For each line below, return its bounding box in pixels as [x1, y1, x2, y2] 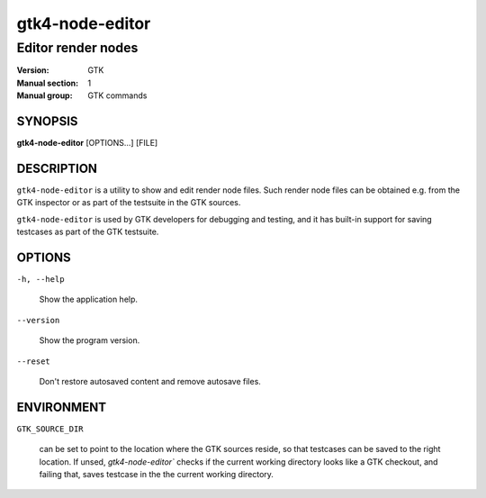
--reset [16, 356, 51, 367]
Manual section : [16, 77, 79, 88]
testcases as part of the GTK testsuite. [16, 226, 159, 238]
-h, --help [16, 275, 65, 285]
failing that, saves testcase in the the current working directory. [39, 469, 274, 480]
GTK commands [87, 90, 148, 101]
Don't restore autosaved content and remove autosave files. [39, 376, 261, 387]
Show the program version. [39, 335, 140, 346]
